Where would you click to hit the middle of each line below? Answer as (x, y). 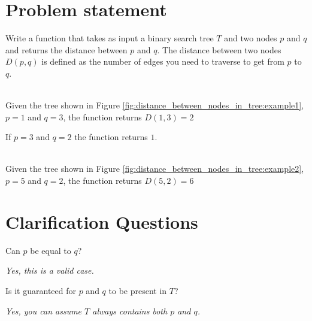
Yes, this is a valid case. (50, 270)
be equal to (51, 250)
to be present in (138, 290)
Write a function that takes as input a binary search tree (110, 38)
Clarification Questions (102, 221)
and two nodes (251, 38)
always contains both (130, 311)
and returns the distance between (66, 49)
